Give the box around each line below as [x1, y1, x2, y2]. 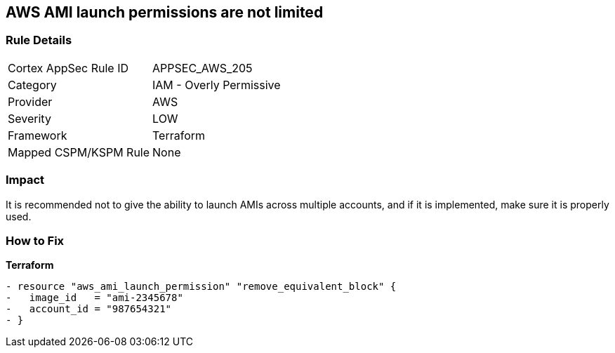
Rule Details [6, 33, 72, 48]
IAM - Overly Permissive [152, 77, 281, 92]
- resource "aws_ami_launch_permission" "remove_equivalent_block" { [6, 281, 397, 293]
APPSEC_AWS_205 [152, 60, 253, 75]
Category [8, 77, 57, 92]
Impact [6, 173, 45, 187]
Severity [8, 111, 51, 126]
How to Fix [6, 233, 65, 248]
